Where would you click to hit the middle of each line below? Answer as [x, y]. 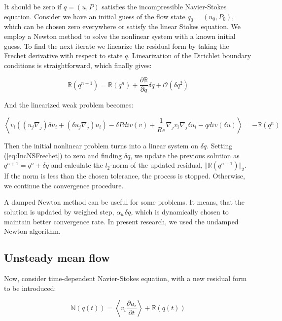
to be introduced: [30, 288]
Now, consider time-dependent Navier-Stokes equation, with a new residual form [125, 278]
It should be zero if [33, 6]
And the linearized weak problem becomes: [69, 105]
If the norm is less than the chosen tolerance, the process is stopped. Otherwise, [124, 176]
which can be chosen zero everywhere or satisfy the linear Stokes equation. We [122, 26]
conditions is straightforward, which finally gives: [78, 65]
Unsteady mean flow [57, 258]
